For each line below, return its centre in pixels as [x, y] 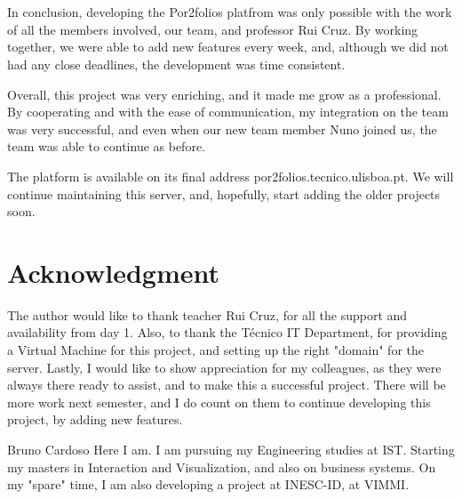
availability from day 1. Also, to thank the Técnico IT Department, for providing [227, 332]
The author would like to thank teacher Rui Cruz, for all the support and [207, 314]
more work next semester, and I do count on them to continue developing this [219, 402]
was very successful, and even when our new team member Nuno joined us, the [222, 129]
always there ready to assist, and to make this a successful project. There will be [227, 385]
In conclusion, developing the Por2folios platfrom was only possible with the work [230, 12]
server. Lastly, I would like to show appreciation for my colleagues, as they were [224, 367]
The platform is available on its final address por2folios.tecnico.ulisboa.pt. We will [231, 176]
